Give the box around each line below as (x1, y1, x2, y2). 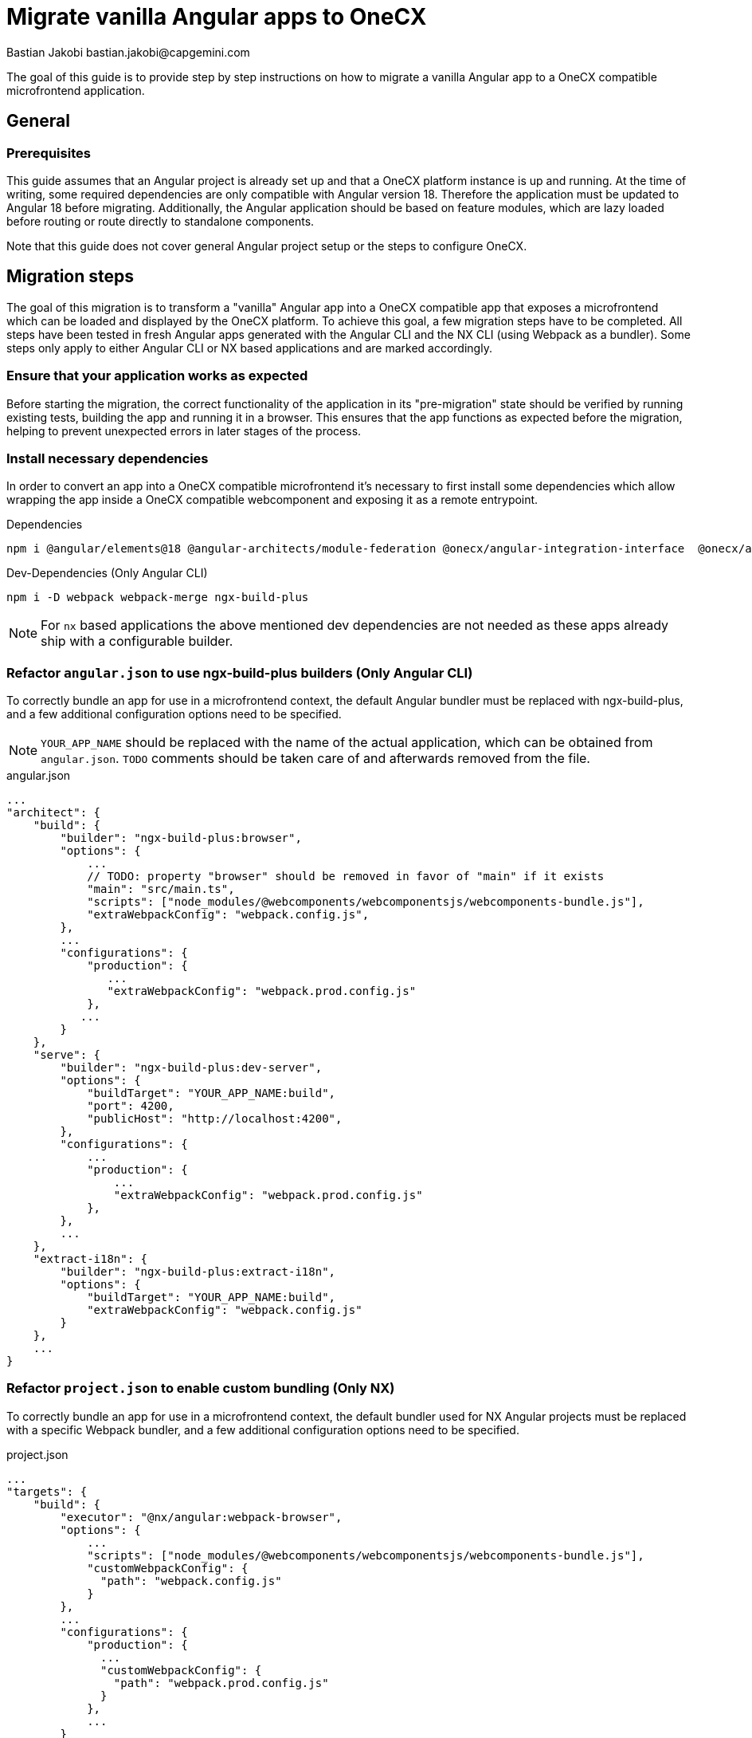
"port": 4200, (87, 1099, 174, 1113)
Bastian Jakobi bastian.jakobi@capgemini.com (6, 45, 250, 59)
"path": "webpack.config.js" (100, 1574, 282, 1587)
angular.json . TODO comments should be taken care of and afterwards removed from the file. (41, 750, 590, 767)
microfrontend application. (6, 83, 145, 97)
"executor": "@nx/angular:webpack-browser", (60, 1510, 343, 1524)
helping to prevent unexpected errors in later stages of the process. (6, 423, 362, 438)
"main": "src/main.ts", (87, 883, 235, 896)
